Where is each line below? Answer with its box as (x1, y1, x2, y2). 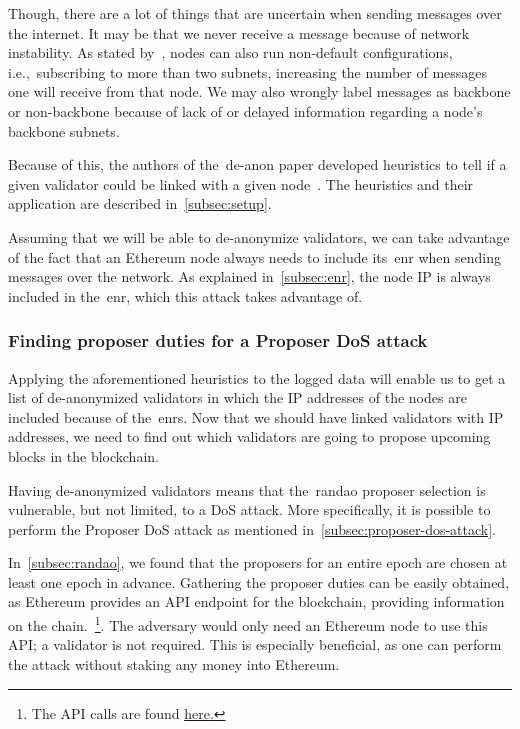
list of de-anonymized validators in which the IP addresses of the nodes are (8, 387, 467, 408)
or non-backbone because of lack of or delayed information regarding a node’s (8, 100, 483, 121)
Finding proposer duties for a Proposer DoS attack (8, 328, 428, 353)
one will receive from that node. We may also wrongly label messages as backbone (8, 81, 511, 102)
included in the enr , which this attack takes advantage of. (8, 285, 363, 306)
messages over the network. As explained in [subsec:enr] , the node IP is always (8, 266, 491, 287)
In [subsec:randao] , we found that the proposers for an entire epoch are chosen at (8, 552, 508, 573)
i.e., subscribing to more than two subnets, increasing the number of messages (8, 61, 488, 82)
